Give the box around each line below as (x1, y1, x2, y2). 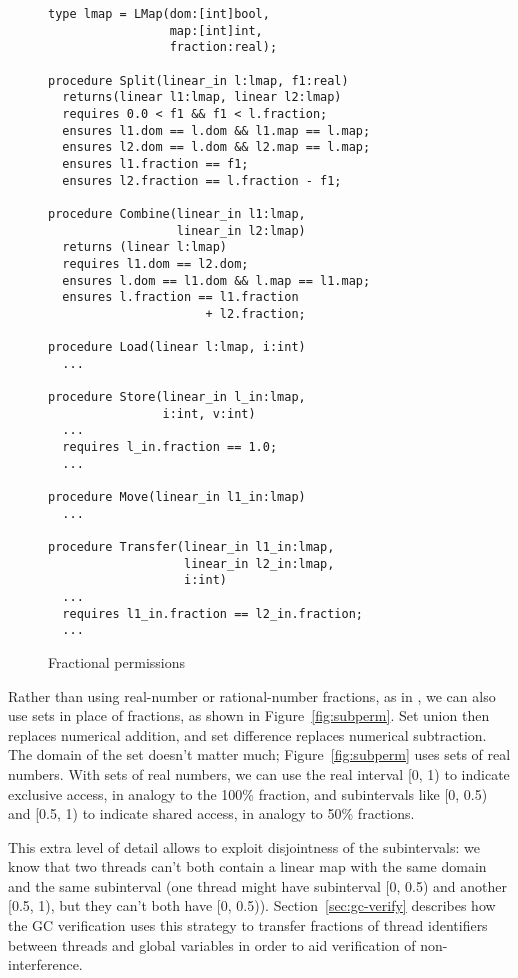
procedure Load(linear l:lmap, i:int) (48, 340, 306, 355)
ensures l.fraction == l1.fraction (62, 290, 299, 305)
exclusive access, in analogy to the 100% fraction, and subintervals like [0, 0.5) (8, 783, 488, 804)
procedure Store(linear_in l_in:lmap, (48, 390, 306, 405)
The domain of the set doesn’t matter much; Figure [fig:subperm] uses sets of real (8, 744, 511, 765)
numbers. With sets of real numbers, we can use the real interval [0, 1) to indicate (8, 763, 510, 784)
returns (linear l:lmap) (62, 240, 227, 255)
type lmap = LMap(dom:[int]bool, (48, 7, 270, 21)
